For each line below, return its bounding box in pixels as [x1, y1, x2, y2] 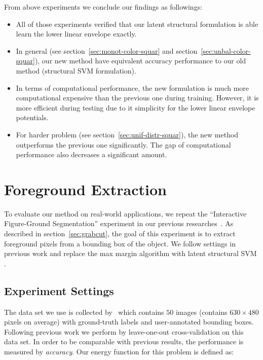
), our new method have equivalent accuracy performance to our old [34, 55, 246, 66]
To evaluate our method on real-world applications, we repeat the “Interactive [4, 208, 247, 219]
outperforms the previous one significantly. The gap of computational [16, 139, 231, 150]
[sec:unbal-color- [201, 45, 251, 56]
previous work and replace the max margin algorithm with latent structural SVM [4, 248, 257, 259]
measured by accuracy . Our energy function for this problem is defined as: [4, 346, 234, 356]
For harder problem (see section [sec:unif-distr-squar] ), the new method [16, 129, 239, 139]
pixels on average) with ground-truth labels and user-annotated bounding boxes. [4, 316, 254, 327]
